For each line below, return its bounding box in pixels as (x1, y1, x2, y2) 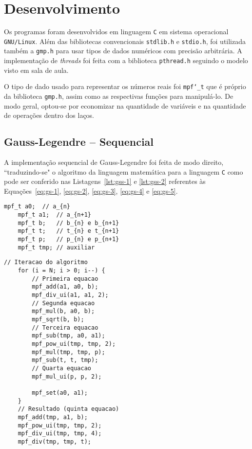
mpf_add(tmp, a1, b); (18, 413, 88, 421)
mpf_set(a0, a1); (32, 389, 88, 396)
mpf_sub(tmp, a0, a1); (32, 332, 105, 339)
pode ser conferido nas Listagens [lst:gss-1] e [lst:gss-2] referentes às (4, 176, 206, 186)
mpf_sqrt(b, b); (32, 316, 84, 323)
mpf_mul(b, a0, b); (32, 308, 95, 315)
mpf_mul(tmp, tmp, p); (32, 348, 105, 356)
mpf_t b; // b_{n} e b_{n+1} (18, 219, 119, 226)
